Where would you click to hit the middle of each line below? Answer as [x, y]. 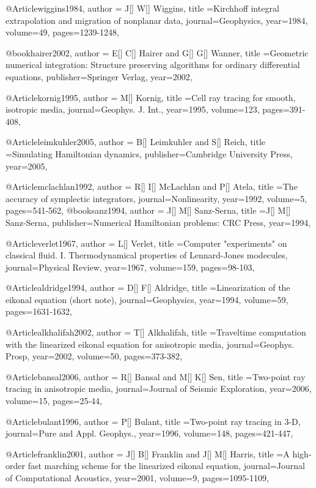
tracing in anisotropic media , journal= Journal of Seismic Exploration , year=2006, [159, 389]
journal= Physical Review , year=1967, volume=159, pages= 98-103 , [130, 267]
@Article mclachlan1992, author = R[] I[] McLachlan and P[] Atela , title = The [152, 186]
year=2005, [27, 166]
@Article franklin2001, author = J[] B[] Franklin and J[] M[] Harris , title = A [148, 453]
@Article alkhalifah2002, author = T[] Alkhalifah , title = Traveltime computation [156, 332]
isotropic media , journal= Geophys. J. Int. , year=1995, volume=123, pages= [148, 109]
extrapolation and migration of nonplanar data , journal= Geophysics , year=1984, [157, 20]
